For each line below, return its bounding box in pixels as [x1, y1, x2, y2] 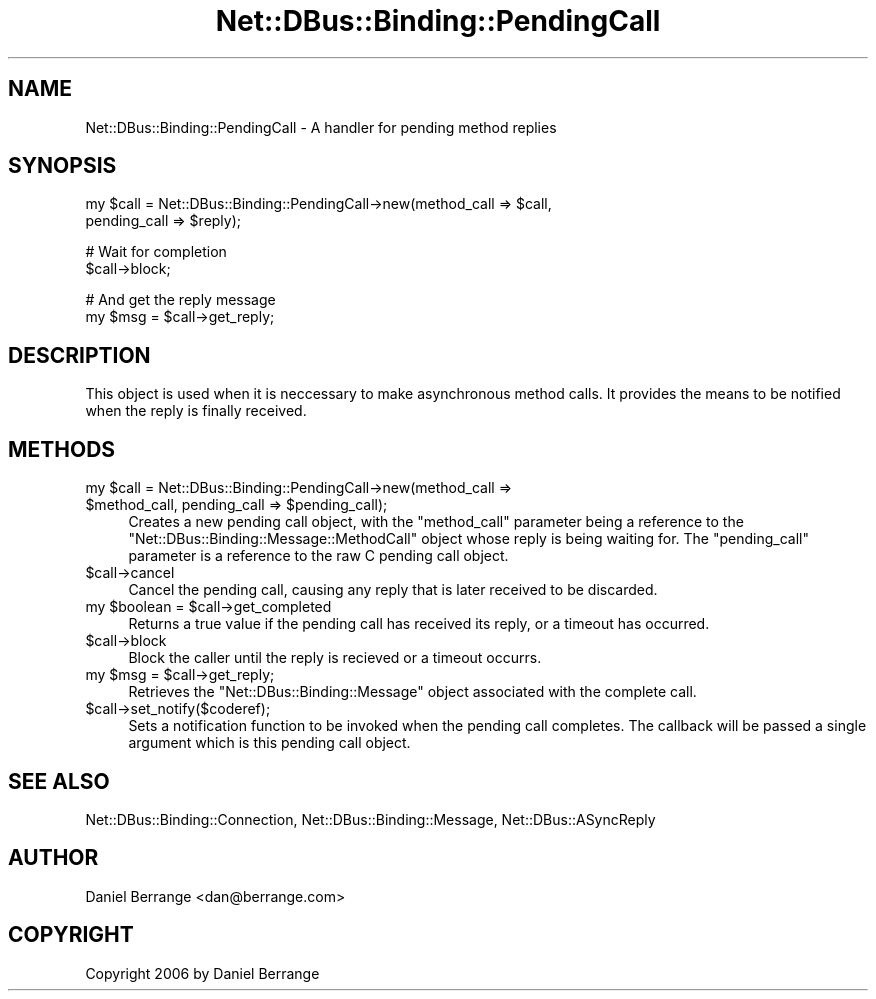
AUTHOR [8, 845, 99, 871]
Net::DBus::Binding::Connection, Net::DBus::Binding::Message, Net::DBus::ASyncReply [85, 810, 656, 828]
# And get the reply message [85, 291, 276, 309]
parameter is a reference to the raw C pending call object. [128, 547, 509, 565]
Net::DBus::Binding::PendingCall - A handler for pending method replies [85, 118, 557, 136]
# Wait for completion [85, 243, 227, 261]
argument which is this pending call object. [128, 734, 411, 752]
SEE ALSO [8, 768, 110, 794]
